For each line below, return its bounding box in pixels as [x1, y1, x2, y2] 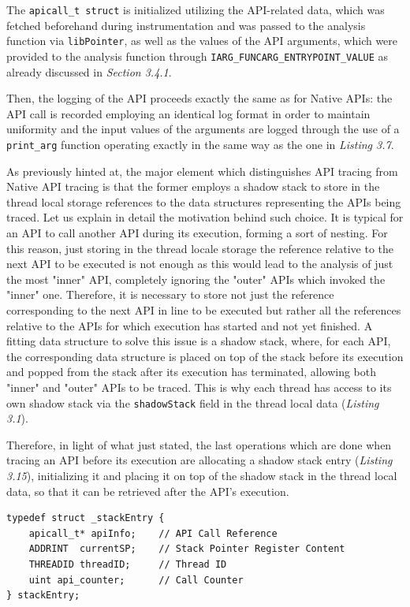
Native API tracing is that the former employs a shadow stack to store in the [6, 178, 380, 195]
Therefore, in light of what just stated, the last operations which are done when [6, 436, 392, 452]
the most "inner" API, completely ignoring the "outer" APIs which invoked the [6, 270, 386, 287]
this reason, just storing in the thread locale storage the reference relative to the [6, 240, 394, 256]
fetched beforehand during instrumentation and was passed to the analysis [6, 17, 366, 33]
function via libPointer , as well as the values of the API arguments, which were [6, 32, 398, 49]
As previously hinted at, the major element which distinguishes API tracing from [6, 162, 398, 179]
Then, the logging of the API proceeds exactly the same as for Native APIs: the [6, 90, 393, 106]
